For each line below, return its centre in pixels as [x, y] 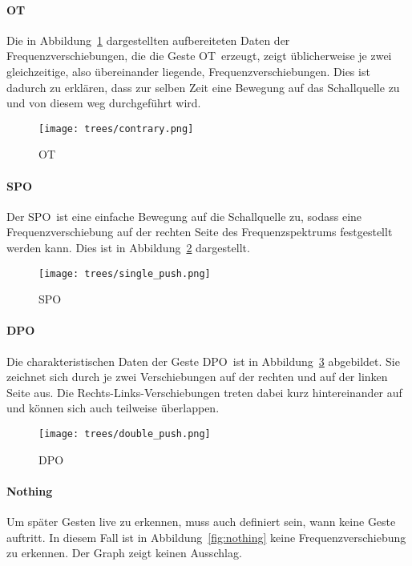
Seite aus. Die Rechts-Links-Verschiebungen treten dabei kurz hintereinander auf [204, 392]
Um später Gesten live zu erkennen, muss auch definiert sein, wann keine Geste [201, 522]
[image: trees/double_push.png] [125, 434]
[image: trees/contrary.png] [116, 128]
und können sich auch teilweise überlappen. [113, 408]
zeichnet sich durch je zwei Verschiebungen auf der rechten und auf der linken [197, 377]
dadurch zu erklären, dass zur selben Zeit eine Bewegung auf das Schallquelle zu [203, 87]
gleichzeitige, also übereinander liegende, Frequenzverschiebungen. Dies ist [188, 71]
